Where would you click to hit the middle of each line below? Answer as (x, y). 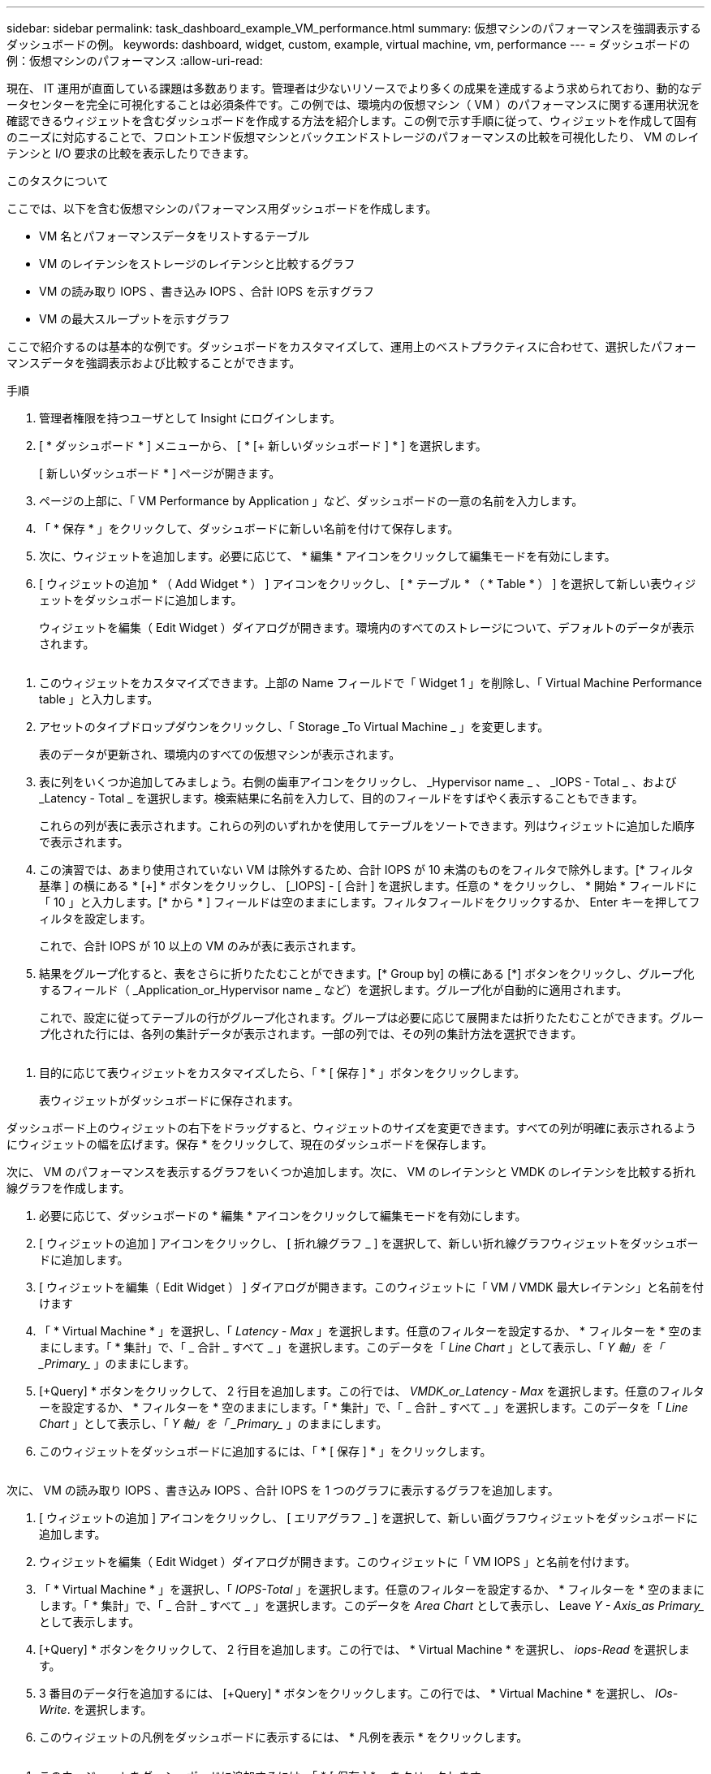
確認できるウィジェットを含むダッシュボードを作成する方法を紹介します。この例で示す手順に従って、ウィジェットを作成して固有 (352, 121)
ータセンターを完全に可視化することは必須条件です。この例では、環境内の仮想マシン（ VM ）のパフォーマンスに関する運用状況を (353, 104)
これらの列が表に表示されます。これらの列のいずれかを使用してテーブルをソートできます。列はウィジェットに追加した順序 (367, 826)
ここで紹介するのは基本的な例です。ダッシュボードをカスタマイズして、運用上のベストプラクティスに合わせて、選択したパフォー (351, 346)
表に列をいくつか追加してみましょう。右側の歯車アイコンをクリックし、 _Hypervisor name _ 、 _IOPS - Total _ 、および (358, 782)
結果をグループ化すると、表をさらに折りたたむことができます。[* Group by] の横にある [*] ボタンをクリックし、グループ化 (367, 974)
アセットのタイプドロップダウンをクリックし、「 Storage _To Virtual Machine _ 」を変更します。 (294, 727)
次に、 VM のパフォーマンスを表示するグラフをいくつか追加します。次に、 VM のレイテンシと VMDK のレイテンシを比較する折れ (351, 1172)
